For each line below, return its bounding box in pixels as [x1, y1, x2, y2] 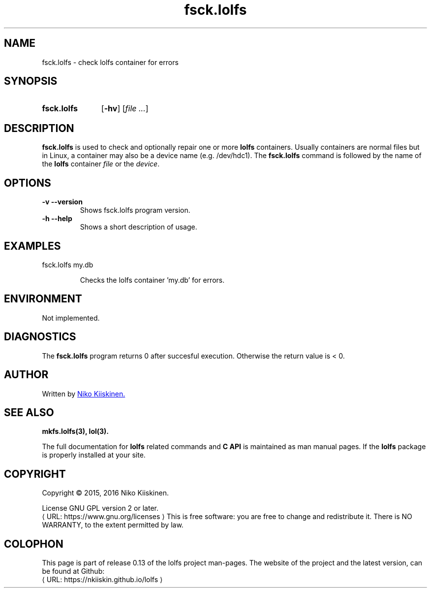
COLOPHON [4, 537, 63, 550]
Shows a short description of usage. [80, 223, 197, 231]
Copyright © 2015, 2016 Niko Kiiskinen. [42, 489, 169, 497]
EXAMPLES [4, 239, 61, 252]
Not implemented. [42, 313, 100, 322]
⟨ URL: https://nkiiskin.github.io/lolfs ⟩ [42, 575, 163, 584]
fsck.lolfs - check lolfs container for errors [42, 58, 179, 66]
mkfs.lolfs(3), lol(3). [42, 427, 109, 436]
